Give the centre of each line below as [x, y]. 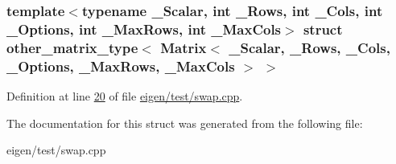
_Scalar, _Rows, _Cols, [309, 47]
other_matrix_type [72, 47]
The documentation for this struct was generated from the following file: [185, 123]
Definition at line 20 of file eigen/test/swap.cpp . [125, 95]
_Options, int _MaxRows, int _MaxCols [144, 29]
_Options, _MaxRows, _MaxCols [121, 66]
